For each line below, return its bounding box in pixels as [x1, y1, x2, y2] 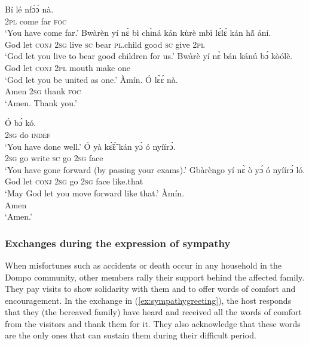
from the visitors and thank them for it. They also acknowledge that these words [5, 317, 301, 329]
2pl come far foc [5, 14, 67, 27]
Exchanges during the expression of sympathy [5, 235, 231, 250]
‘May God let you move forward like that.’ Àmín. [5, 186, 185, 199]
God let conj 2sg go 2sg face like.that [5, 175, 143, 187]
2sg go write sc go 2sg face [5, 152, 103, 164]
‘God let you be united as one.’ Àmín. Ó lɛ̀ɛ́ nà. [5, 73, 178, 85]
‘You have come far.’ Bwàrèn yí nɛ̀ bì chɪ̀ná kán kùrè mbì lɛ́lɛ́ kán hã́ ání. [5, 26, 271, 39]
